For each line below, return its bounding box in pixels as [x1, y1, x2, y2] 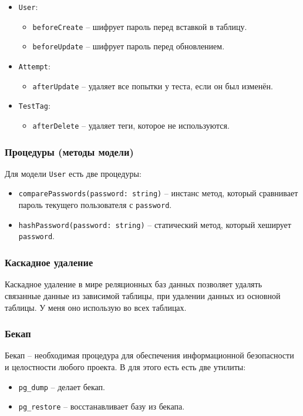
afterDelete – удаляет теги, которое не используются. [32, 119, 230, 131]
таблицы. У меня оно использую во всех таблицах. [5, 301, 187, 313]
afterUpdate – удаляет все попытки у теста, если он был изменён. [32, 79, 273, 92]
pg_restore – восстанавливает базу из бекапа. [18, 400, 185, 412]
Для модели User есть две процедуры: [5, 167, 142, 179]
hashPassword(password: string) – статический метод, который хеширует [18, 218, 291, 230]
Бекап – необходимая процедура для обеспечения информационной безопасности [5, 349, 294, 361]
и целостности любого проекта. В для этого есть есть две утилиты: [5, 360, 246, 373]
